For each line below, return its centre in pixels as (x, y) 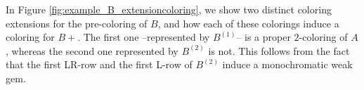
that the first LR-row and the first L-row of (99, 64)
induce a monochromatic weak (287, 64)
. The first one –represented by (144, 37)
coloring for (30, 37)
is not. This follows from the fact (279, 50)
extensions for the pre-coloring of (77, 23)
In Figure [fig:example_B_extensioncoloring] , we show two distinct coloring (169, 9)
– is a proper (264, 37)
